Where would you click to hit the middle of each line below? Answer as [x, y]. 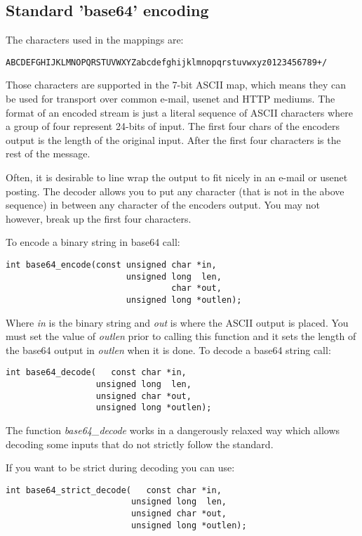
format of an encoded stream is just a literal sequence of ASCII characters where [179, 112]
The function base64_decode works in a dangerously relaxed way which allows [173, 430]
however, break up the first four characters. [99, 218]
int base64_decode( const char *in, [96, 373]
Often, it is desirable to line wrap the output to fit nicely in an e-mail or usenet [177, 177]
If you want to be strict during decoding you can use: [120, 468]
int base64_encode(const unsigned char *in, [111, 264]
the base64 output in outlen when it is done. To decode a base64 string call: [168, 349]
